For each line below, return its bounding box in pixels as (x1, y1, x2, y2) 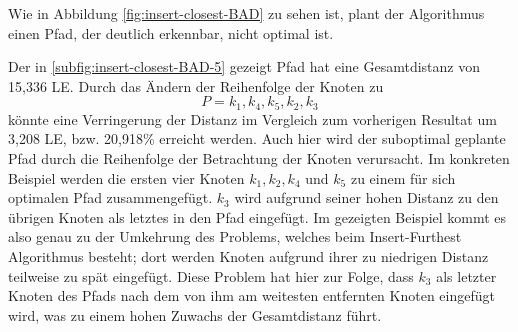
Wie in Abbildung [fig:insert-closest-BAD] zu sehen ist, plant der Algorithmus (8, 3, 485, 23)
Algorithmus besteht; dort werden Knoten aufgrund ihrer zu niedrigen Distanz (8, 245, 489, 266)
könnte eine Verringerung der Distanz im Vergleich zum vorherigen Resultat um (8, 108, 497, 129)
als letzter (436, 265, 497, 286)
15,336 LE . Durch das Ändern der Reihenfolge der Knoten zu (8, 75, 384, 96)
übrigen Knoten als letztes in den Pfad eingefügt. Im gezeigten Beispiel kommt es (8, 206, 507, 227)
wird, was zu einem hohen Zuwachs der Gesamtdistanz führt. (8, 304, 382, 325)
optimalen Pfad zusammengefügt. (8, 187, 213, 208)
